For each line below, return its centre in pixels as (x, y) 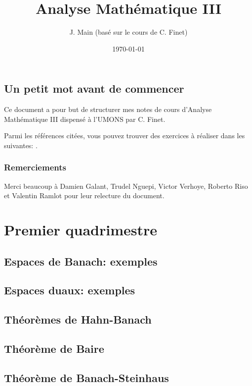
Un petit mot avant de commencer (94, 88)
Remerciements (35, 167)
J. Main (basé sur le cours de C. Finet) (128, 32)
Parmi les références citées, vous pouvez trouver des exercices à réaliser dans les (125, 136)
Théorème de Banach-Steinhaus (86, 377)
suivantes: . (21, 145)
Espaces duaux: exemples (70, 290)
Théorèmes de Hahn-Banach (78, 319)
